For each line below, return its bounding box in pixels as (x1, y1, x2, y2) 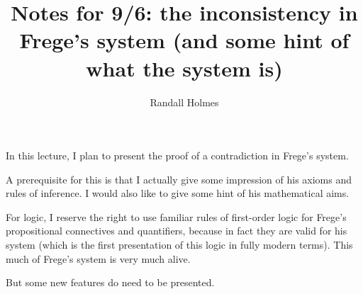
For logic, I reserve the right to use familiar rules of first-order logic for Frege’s (6, 209, 347, 224)
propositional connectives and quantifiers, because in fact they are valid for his (6, 223, 347, 238)
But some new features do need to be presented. (6, 275, 215, 290)
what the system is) (86, 53, 283, 82)
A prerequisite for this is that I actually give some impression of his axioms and (6, 171, 352, 186)
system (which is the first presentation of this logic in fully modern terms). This (6, 237, 353, 252)
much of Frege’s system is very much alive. (6, 251, 191, 266)
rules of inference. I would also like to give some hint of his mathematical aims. (6, 186, 350, 200)
